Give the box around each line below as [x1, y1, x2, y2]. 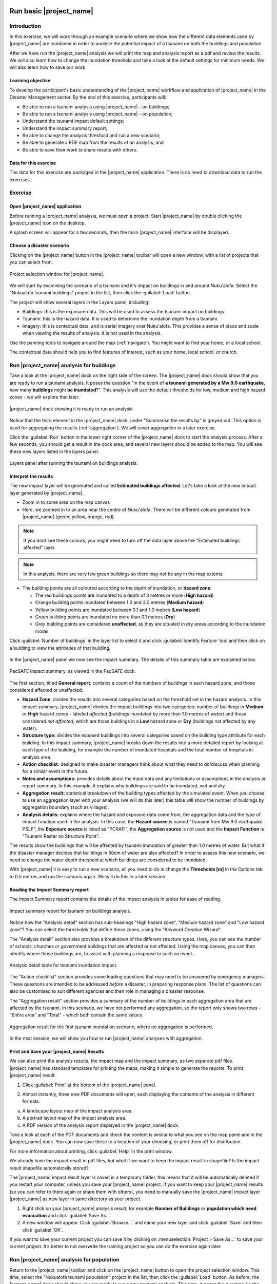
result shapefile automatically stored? [9, 1165, 89, 1171]
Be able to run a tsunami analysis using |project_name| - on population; [22, 110, 173, 117]
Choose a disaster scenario [9, 242, 69, 249]
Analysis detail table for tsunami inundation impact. [9, 962, 118, 968]
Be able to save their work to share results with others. [22, 146, 138, 153]
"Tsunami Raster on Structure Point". [22, 833, 100, 839]
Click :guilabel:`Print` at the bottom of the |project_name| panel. [22, 1082, 156, 1088]
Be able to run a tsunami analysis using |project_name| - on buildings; [22, 103, 170, 110]
